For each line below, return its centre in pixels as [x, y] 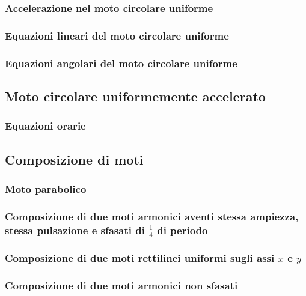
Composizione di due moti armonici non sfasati [121, 285]
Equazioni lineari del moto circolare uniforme [117, 35]
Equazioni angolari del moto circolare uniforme [121, 63]
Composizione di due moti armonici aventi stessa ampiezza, [152, 216]
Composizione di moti [74, 159]
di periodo [182, 230]
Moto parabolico [46, 188]
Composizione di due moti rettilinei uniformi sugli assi [140, 258]
